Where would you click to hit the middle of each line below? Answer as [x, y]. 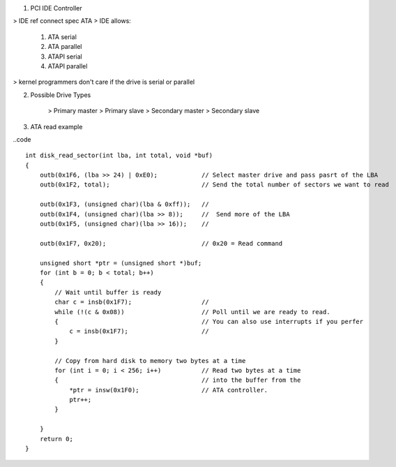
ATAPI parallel [68, 66]
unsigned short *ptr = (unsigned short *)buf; [121, 263]
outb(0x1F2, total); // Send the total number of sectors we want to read [214, 185]
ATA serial [62, 37]
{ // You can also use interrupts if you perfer [209, 321]
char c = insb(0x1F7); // [132, 302]
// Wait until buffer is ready [108, 292]
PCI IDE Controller [56, 8]
